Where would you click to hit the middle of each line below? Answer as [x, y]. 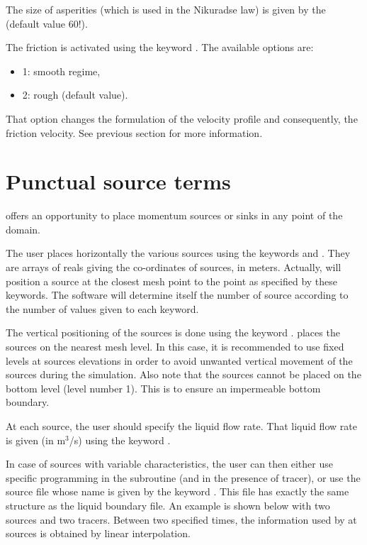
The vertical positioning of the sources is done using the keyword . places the [173, 332]
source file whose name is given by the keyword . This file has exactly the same [177, 491]
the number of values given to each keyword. [102, 308]
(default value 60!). [47, 23]
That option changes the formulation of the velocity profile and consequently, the [182, 118]
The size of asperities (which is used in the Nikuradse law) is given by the [166, 9]
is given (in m [36, 440]
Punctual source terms [118, 181]
